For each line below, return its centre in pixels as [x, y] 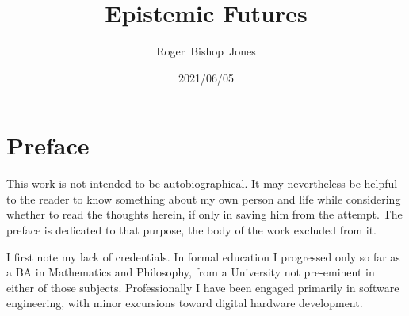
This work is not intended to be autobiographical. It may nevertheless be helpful [202, 183]
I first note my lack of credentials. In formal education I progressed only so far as [203, 256]
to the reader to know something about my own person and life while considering [204, 198]
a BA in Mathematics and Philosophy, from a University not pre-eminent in [191, 272]
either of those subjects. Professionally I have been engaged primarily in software [203, 287]
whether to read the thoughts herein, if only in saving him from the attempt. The [204, 214]
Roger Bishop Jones [206, 51]
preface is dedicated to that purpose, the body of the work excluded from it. [191, 230]
